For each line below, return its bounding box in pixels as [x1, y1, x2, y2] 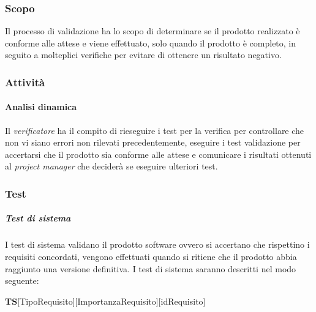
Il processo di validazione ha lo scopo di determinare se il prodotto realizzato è [5, 24, 300, 37]
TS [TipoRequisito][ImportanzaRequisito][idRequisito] [5, 294, 206, 307]
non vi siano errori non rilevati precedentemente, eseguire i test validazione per [5, 136, 301, 149]
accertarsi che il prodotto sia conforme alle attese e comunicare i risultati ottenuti [5, 147, 312, 160]
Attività [5, 74, 45, 89]
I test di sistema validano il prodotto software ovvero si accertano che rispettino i [5, 238, 310, 251]
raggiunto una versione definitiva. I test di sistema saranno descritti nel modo [5, 262, 296, 275]
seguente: [5, 274, 39, 287]
